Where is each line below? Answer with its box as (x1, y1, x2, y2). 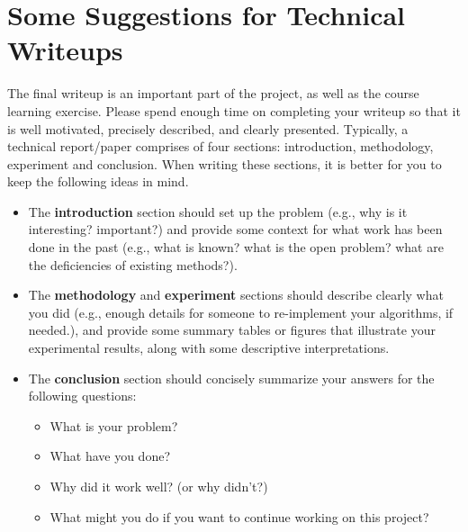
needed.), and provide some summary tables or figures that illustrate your (28, 320, 436, 339)
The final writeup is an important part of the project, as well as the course (7, 84, 419, 103)
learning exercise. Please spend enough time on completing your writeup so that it (7, 101, 461, 120)
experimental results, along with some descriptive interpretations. (28, 338, 390, 357)
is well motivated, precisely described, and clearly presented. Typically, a (7, 119, 409, 138)
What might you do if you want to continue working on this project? (49, 507, 429, 526)
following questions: (28, 386, 137, 405)
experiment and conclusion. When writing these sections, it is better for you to (7, 154, 442, 173)
